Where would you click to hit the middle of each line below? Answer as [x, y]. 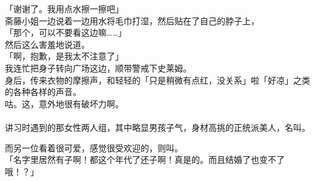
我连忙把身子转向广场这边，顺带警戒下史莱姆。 [98, 67]
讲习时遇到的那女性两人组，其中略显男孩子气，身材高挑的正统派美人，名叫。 [157, 127]
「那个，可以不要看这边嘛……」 [66, 32]
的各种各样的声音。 [43, 92]
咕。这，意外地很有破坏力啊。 [64, 103]
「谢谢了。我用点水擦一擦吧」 [64, 8]
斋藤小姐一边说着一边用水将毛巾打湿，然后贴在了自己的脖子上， [132, 20]
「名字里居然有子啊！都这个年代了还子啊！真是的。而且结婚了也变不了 [145, 160]
